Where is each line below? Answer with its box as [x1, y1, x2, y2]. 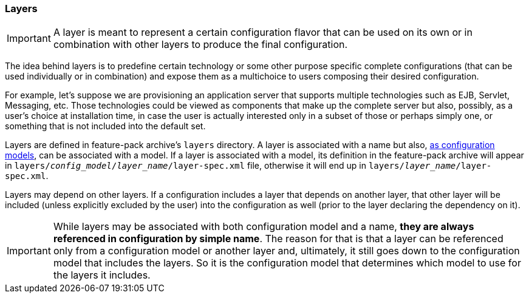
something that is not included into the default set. [5, 121, 206, 132]
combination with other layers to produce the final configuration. [53, 38, 348, 51]
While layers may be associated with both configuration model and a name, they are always [53, 220, 474, 233]
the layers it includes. [53, 269, 151, 282]
